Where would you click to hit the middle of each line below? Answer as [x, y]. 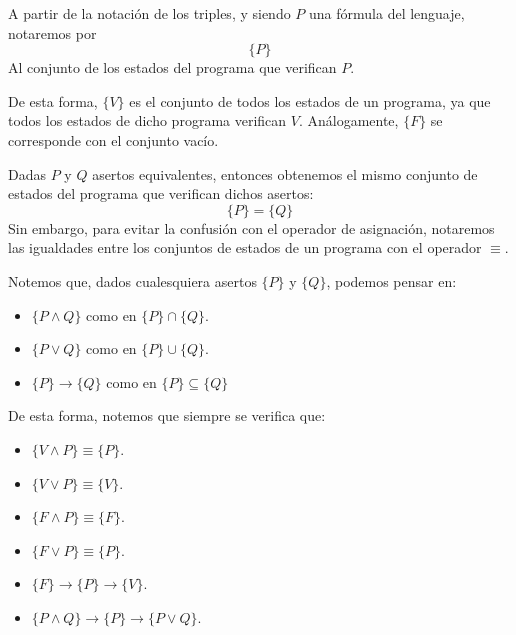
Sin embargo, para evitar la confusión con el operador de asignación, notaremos [251, 227]
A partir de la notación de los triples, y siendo [149, 13]
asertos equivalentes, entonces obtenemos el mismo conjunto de [285, 173]
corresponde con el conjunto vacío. [113, 139]
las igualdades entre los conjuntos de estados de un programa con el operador [245, 247]
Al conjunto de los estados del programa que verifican [172, 67]
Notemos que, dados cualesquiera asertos [132, 280]
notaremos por [52, 32]
